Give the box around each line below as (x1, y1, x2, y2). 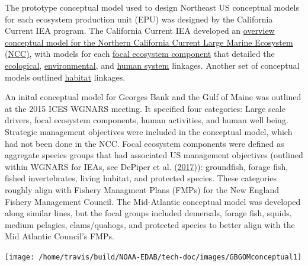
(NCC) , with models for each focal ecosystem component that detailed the (5, 47, 275, 60)
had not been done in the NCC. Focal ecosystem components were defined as (5, 137, 284, 149)
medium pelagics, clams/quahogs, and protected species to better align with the (5, 218, 295, 230)
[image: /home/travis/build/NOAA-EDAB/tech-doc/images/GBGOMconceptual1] (5, 252, 302, 261)
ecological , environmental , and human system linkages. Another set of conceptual (5, 59, 300, 71)
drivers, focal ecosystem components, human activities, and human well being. (5, 114, 288, 126)
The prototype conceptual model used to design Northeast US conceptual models (5, 1, 299, 13)
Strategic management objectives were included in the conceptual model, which (5, 125, 293, 137)
